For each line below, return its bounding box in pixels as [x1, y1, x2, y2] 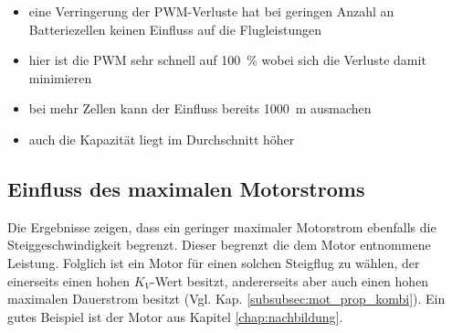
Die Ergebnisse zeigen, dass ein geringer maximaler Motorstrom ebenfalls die [7, 217, 436, 236]
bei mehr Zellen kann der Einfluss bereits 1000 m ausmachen [28, 99, 372, 118]
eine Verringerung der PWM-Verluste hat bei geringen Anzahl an [28, 2, 394, 20]
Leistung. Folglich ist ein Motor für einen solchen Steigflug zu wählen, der [7, 252, 420, 272]
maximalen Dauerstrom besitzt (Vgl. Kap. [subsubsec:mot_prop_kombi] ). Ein [7, 289, 446, 308]
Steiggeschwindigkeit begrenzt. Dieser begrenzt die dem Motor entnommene [7, 235, 431, 254]
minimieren [28, 68, 92, 87]
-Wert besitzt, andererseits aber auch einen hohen [151, 271, 429, 290]
